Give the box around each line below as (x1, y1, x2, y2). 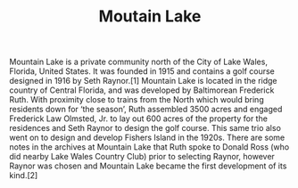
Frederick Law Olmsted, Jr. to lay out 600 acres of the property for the (9, 113, 268, 124)
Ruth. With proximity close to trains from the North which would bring (9, 94, 265, 105)
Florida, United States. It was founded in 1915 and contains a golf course (9, 66, 275, 77)
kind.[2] (9, 170, 38, 181)
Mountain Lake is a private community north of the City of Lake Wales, (9, 56, 268, 68)
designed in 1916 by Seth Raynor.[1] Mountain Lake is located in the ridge (9, 76, 278, 86)
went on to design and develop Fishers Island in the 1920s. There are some (9, 132, 286, 143)
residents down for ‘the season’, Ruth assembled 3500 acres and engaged (9, 104, 283, 115)
